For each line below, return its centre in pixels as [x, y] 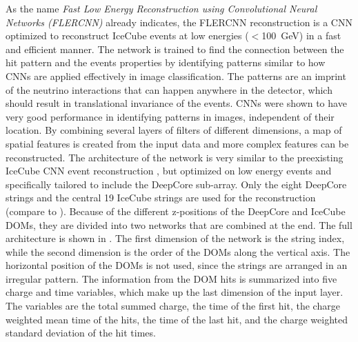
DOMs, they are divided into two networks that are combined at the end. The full [179, 224]
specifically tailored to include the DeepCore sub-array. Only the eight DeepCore [176, 184]
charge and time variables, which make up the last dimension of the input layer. [175, 292]
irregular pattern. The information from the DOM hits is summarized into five [171, 278]
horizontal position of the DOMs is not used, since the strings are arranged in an [177, 265]
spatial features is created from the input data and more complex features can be [177, 143]
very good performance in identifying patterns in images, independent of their [170, 116]
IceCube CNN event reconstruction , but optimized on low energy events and [169, 171]
